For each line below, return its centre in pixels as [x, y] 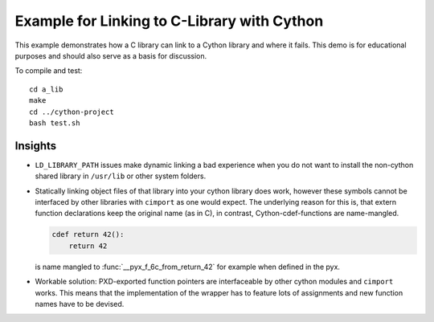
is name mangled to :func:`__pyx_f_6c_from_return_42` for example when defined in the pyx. [188, 267]
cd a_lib [46, 89]
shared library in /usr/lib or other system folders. [121, 176]
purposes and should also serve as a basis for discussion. [111, 55]
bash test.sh [55, 123]
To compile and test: [49, 71]
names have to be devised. [80, 304]
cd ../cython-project [72, 112]
